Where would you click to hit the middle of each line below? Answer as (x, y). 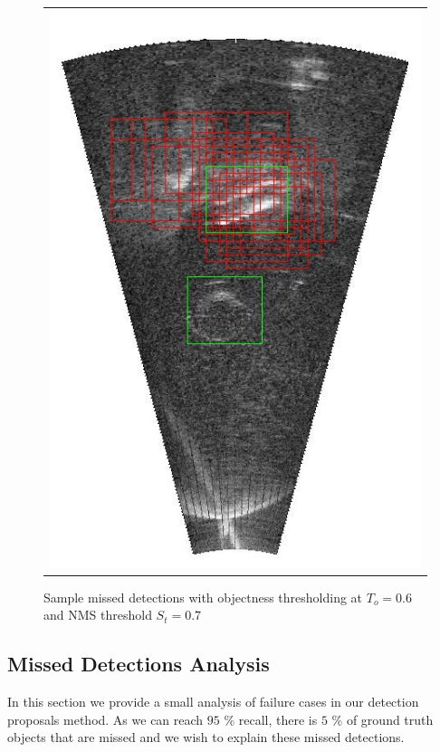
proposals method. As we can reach (105, 719)
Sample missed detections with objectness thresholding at (203, 597)
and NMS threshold (98, 615)
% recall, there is (271, 719)
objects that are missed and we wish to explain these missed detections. (206, 737)
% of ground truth (383, 719)
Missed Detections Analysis (139, 664)
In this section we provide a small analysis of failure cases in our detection (213, 702)
